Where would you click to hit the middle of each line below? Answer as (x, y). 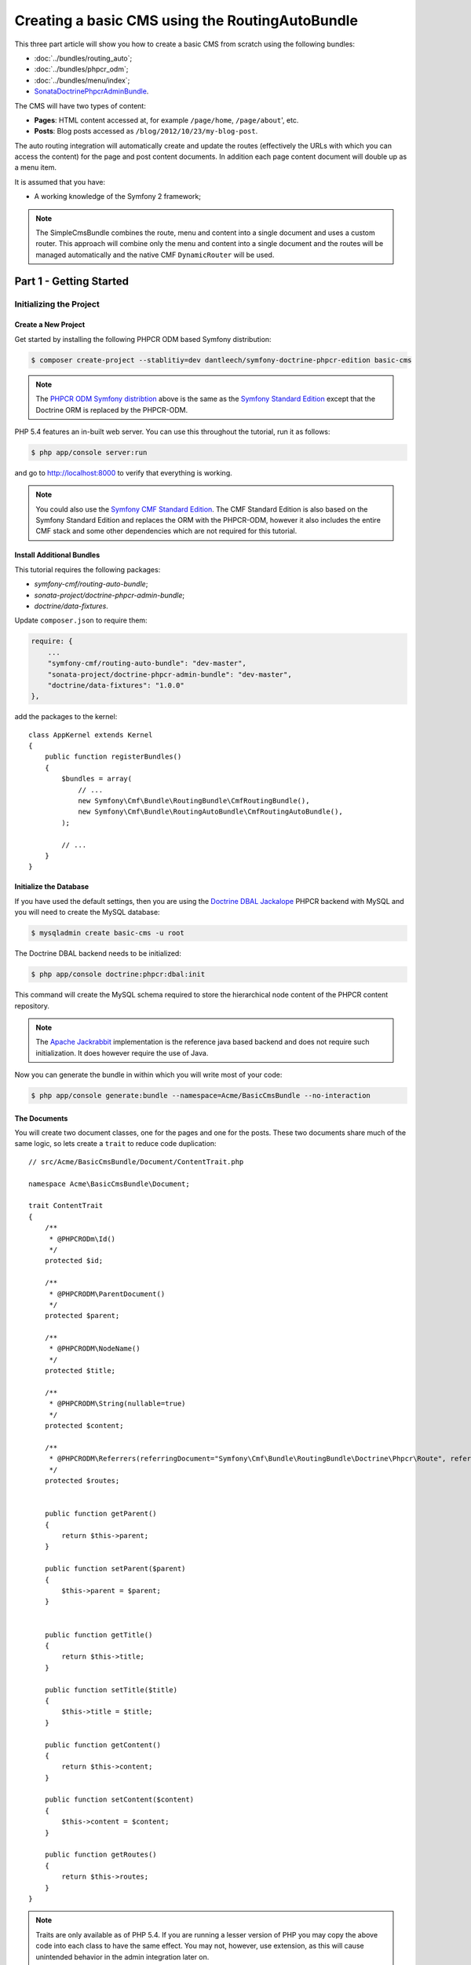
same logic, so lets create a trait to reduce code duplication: (115, 1144)
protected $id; (74, 1261)
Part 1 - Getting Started (72, 281)
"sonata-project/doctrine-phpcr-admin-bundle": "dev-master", (170, 674)
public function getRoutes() (100, 1855)
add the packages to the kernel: (66, 717)
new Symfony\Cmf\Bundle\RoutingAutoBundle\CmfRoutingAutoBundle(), (210, 812)
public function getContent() (102, 1745)
